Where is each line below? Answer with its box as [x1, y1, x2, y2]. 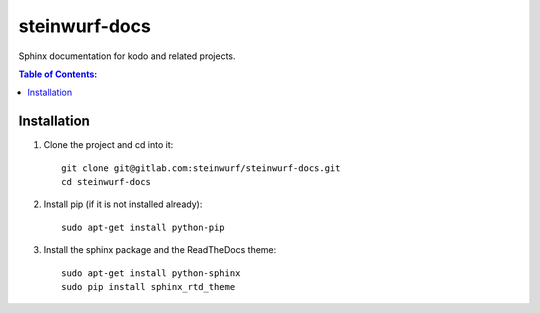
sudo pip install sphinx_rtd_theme [61, 281, 236, 292]
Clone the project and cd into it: [43, 139, 174, 151]
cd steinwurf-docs [61, 176, 152, 188]
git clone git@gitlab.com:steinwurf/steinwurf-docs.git [61, 162, 341, 174]
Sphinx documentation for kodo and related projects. [18, 50, 236, 62]
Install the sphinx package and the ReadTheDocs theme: [43, 244, 277, 256]
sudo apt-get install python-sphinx [61, 267, 241, 279]
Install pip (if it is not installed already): [43, 198, 203, 210]
